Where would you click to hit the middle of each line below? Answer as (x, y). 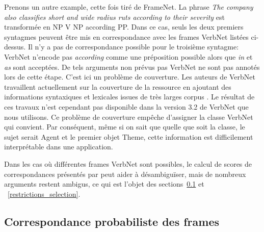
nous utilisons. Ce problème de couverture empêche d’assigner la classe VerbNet (129, 117)
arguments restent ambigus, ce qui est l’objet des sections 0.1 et (104, 184)
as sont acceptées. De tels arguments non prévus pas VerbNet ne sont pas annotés (132, 67)
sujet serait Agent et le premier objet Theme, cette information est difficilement (129, 136)
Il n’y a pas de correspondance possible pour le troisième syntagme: (133, 47)
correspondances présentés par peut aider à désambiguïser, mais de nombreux (125, 174)
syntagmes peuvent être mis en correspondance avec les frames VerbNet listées (126, 36)
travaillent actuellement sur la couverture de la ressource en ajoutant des (118, 86)
